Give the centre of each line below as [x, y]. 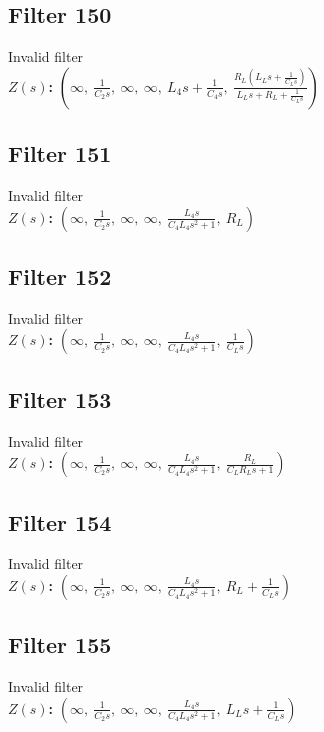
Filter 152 [60, 275]
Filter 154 [60, 521]
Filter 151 [60, 153]
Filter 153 [60, 398]
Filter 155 [60, 644]
